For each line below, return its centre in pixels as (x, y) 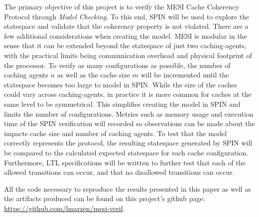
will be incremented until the (185, 75)
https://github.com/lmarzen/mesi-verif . (65, 208)
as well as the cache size (93, 75)
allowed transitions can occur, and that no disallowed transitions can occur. (119, 172)
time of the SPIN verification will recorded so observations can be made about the (129, 123)
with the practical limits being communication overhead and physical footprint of (128, 55)
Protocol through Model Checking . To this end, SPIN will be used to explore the (127, 16)
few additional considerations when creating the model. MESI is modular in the (126, 36)
